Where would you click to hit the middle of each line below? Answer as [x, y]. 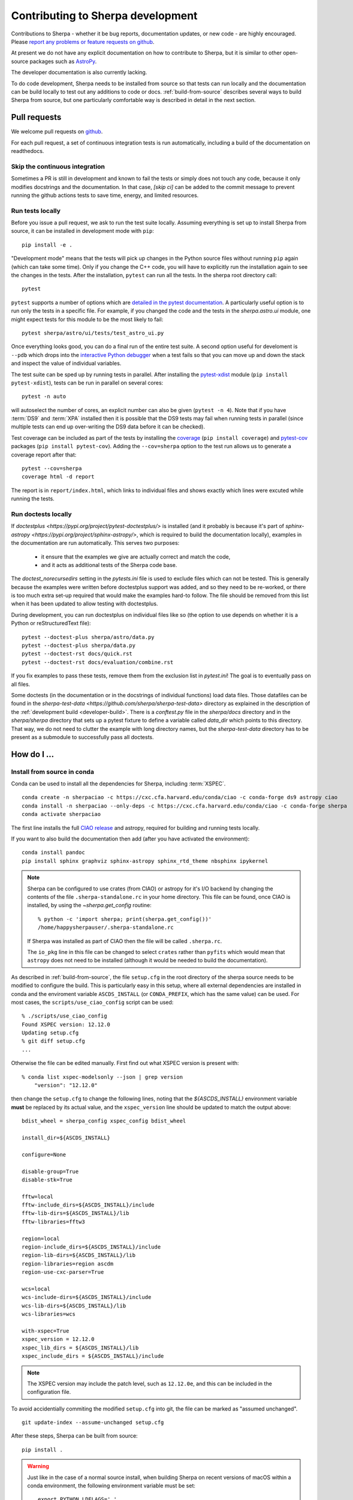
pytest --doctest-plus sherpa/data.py [79, 646]
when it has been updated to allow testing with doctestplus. [85, 604]
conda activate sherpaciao [61, 814]
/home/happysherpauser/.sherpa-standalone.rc [106, 928]
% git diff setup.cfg [53, 1041]
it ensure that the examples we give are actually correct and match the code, [136, 556]
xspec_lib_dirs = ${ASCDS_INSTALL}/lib [80, 1348]
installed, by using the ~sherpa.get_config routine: [90, 905]
